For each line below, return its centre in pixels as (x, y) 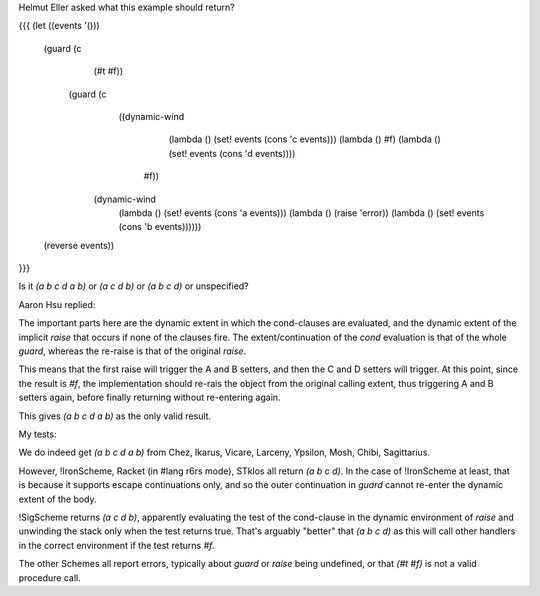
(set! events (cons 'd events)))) (232, 153)
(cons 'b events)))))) (160, 227)
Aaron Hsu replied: (57, 304)
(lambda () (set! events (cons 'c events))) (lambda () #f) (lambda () (305, 139)
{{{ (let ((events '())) (59, 26)
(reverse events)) (79, 245)
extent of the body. (57, 499)
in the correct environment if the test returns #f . (116, 545)
